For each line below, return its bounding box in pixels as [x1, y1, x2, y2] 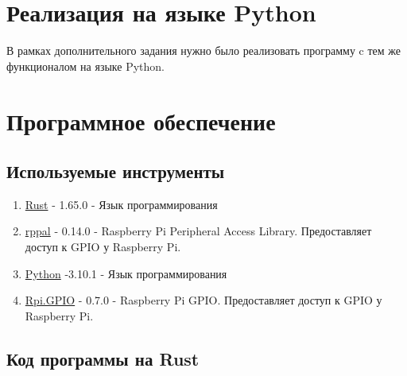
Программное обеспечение [6, 104, 276, 137]
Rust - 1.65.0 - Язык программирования [25, 196, 218, 212]
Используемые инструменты [6, 159, 225, 184]
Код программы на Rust [6, 346, 200, 370]
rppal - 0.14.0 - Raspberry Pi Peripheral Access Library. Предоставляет [25, 223, 372, 239]
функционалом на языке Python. [6, 57, 165, 74]
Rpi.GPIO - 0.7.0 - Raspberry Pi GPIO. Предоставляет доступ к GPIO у [25, 292, 382, 308]
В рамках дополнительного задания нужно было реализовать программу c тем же [6, 42, 401, 59]
